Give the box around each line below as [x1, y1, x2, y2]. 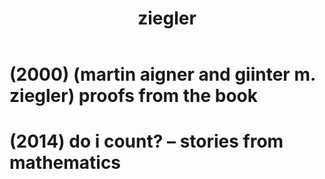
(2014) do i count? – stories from [9, 130, 284, 153]
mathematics [9, 152, 122, 174]
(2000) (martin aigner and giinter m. [9, 63, 316, 86]
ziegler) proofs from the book [9, 85, 259, 107]
